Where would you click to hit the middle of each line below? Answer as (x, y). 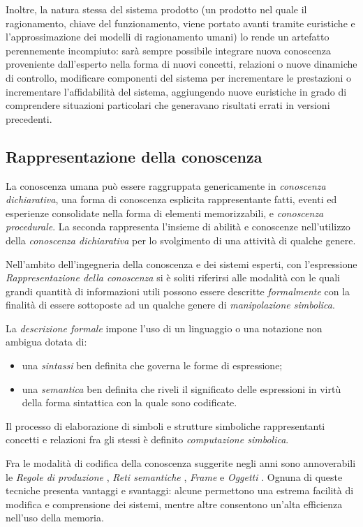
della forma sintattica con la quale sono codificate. (129, 402)
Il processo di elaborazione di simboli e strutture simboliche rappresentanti (165, 425)
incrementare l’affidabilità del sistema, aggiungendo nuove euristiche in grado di (176, 91)
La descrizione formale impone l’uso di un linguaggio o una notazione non (164, 328)
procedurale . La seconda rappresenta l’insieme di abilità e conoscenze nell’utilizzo (178, 227)
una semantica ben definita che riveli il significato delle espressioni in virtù (181, 388)
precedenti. (29, 118)
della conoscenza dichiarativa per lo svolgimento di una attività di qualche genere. (181, 240)
